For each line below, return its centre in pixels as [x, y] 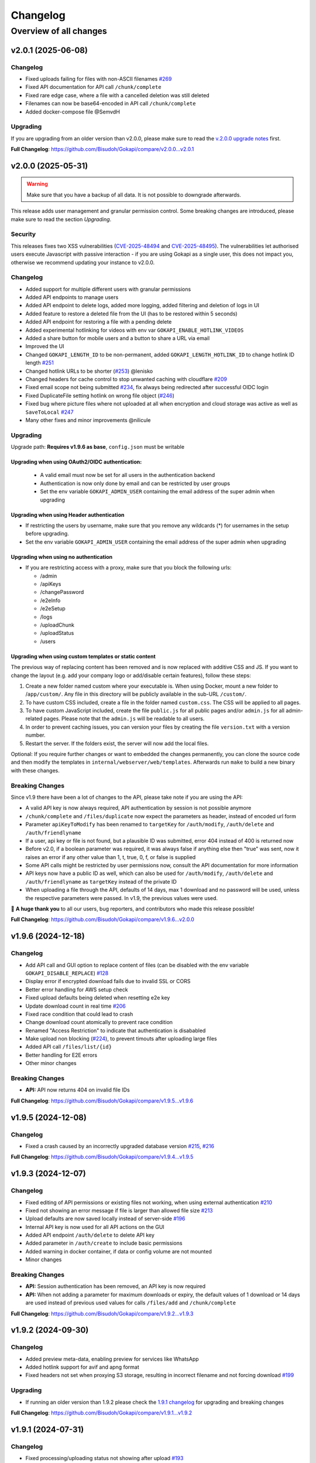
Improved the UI [45, 346]
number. [35, 735]
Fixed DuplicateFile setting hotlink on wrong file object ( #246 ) [100, 396]
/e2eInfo [50, 600]
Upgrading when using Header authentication [68, 514]
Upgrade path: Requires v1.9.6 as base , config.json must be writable [97, 447]
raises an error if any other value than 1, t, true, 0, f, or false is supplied [111, 857]
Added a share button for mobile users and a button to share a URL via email [118, 338]
